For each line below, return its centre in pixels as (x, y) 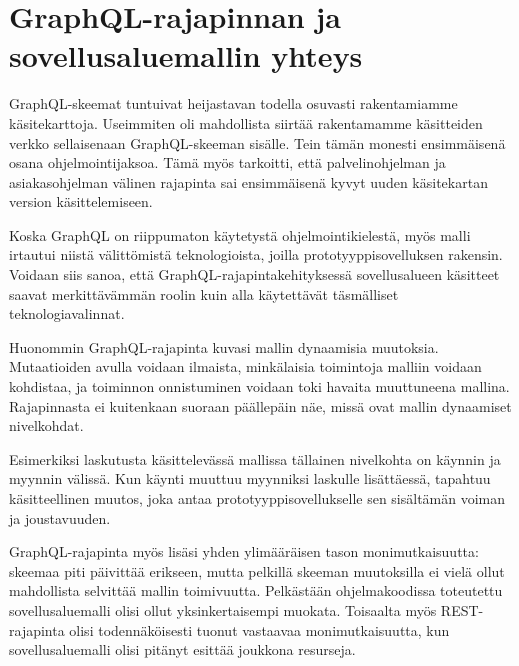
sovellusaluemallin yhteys (186, 55)
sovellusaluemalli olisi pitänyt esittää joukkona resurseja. (182, 649)
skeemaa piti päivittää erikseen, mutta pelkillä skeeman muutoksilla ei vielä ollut (257, 570)
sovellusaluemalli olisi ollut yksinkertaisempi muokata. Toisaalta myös (223, 609)
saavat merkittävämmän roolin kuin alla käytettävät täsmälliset (204, 293)
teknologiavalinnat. (67, 313)
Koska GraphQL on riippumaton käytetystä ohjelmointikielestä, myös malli (240, 234)
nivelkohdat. (46, 425)
